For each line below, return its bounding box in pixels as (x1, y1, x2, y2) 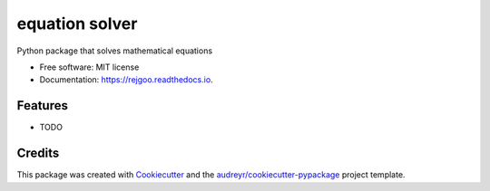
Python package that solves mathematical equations (16, 45, 213, 56)
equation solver (16, 14, 138, 33)
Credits (16, 146, 60, 161)
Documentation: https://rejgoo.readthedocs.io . (39, 74, 213, 85)
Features (16, 98, 68, 113)
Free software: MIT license (39, 62, 140, 72)
